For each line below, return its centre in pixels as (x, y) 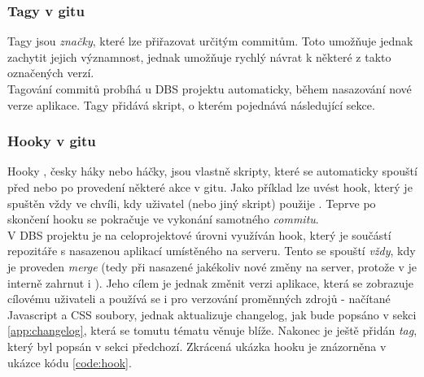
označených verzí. (51, 73)
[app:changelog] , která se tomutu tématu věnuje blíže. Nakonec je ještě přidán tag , (212, 330)
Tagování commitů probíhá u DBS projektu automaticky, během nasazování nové (210, 89)
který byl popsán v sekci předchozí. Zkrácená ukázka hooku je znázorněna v (197, 346)
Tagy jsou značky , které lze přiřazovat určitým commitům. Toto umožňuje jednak (210, 41)
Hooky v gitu (52, 141)
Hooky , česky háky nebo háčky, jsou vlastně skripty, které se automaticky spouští (212, 171)
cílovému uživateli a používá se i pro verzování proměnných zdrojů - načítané (199, 299)
